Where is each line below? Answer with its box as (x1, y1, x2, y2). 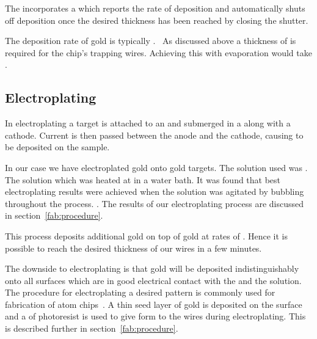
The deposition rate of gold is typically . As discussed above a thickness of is (5, 34, 296, 47)
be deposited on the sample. (5, 140, 110, 153)
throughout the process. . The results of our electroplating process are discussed (5, 197, 304, 210)
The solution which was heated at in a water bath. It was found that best (5, 173, 281, 186)
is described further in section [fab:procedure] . (5, 322, 178, 335)
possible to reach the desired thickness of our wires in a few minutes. (5, 241, 262, 254)
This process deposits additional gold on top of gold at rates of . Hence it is (5, 229, 288, 242)
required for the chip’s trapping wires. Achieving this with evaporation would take (5, 46, 312, 59)
